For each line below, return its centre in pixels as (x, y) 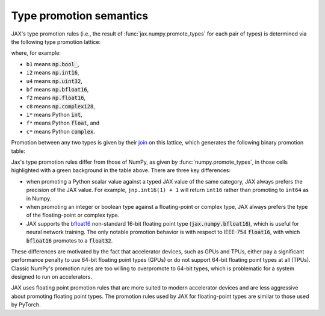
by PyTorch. (26, 305)
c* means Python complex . (61, 131)
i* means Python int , (54, 115)
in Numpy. (39, 198)
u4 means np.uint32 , (54, 81)
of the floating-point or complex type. (73, 215)
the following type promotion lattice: (56, 42)
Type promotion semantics (80, 16)
